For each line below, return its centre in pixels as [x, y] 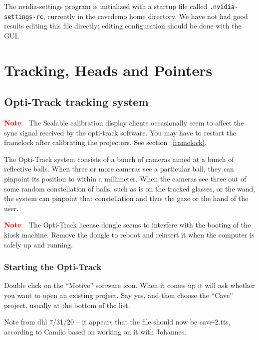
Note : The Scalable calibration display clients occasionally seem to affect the [124, 123]
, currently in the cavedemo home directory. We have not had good [145, 16]
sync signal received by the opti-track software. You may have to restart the [120, 132]
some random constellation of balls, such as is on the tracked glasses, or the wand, [130, 188]
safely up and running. [38, 244]
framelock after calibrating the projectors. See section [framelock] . [105, 142]
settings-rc [24, 17]
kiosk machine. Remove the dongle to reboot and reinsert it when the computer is [129, 235]
